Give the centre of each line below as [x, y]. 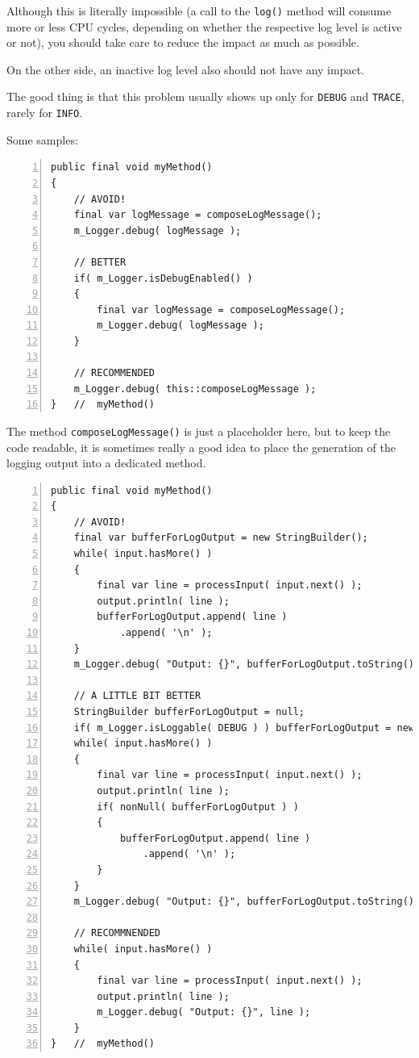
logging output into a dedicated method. [106, 463]
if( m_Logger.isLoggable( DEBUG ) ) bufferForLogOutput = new [244, 728]
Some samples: [42, 139]
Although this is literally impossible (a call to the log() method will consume [199, 10]
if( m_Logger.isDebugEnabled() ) [163, 278]
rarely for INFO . [45, 113]
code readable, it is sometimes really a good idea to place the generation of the [201, 447]
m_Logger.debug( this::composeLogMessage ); [195, 389]
